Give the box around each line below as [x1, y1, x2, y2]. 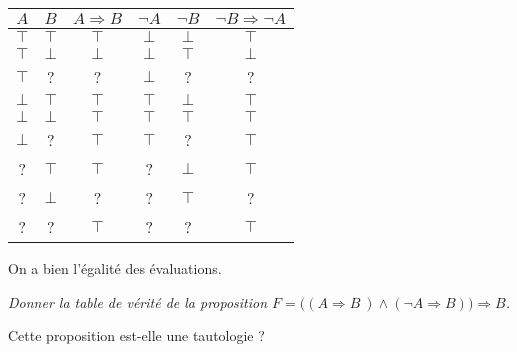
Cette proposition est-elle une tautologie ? [8, 325, 265, 346]
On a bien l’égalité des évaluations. [8, 258, 222, 278]
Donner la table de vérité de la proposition [8, 291, 268, 312]
